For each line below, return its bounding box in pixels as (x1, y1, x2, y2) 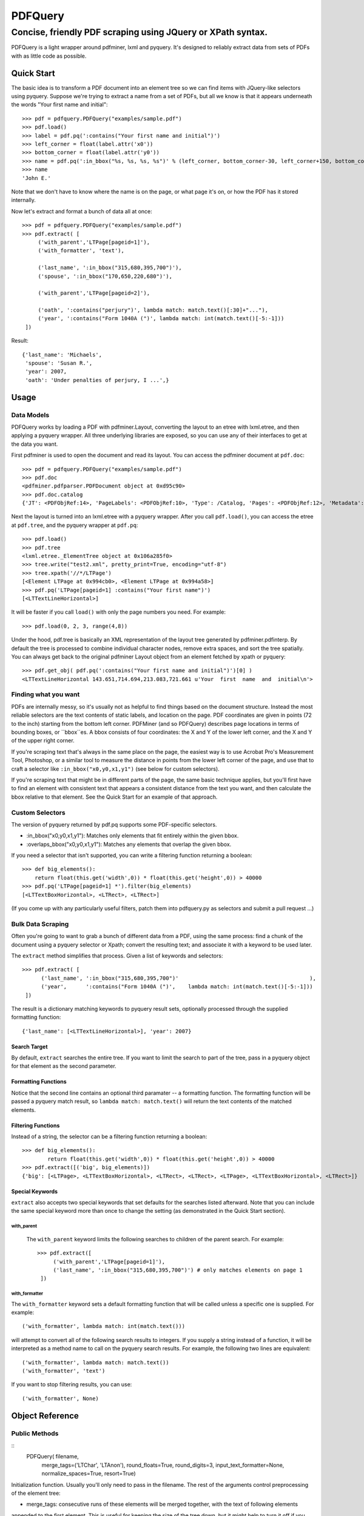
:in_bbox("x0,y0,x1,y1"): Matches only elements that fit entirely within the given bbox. (26, 832, 239, 839)
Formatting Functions (11, 1078, 67, 1085)
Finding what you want (11, 690, 80, 699)
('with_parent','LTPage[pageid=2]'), (38, 290, 150, 297)
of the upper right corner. (11, 737, 75, 744)
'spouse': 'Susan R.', (25, 360, 93, 367)
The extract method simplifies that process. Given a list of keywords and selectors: (11, 952, 223, 959)
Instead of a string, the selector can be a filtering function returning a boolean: (11, 1133, 207, 1140)
